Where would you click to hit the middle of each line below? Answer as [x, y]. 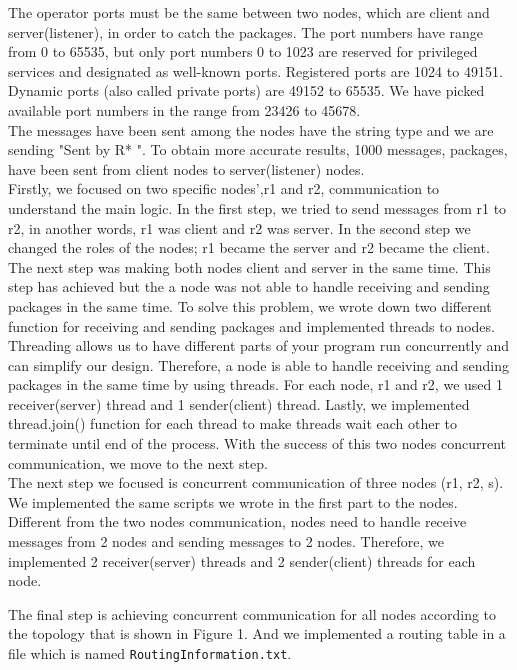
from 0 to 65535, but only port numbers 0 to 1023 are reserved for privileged [243, 51]
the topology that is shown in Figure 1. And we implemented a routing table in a [257, 633]
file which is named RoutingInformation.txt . [150, 653]
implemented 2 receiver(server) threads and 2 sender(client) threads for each [242, 560]
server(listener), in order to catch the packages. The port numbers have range [246, 31]
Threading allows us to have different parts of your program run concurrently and [259, 345]
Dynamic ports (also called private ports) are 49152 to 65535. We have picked [246, 90]
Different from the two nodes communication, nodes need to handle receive [237, 521]
